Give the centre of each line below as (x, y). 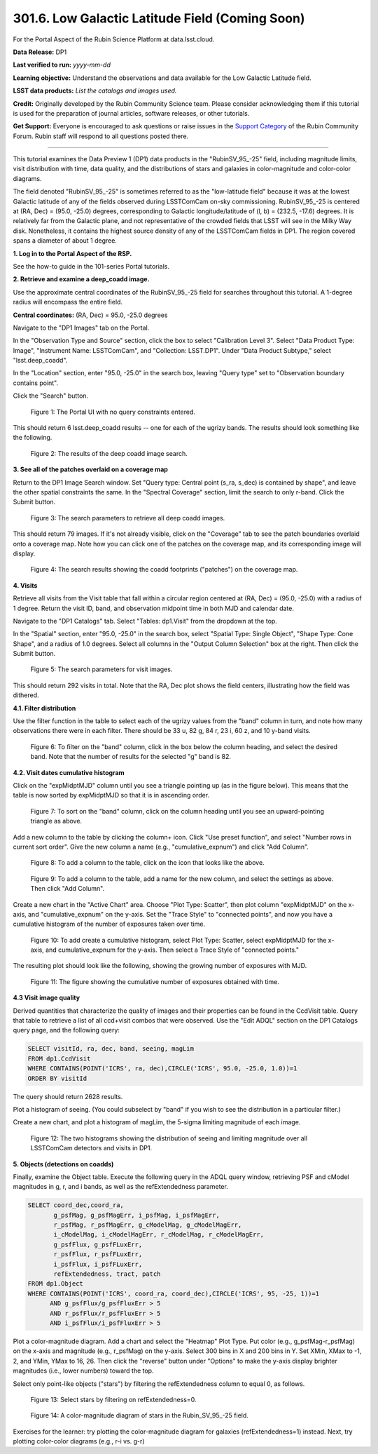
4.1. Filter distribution (44, 708)
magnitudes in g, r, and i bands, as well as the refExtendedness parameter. (121, 1187)
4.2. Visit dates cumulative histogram (69, 772)
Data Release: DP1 (40, 52)
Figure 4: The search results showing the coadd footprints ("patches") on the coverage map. (164, 570)
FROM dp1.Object (56, 1284)
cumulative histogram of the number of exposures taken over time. (109, 924)
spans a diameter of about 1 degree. (65, 241)
